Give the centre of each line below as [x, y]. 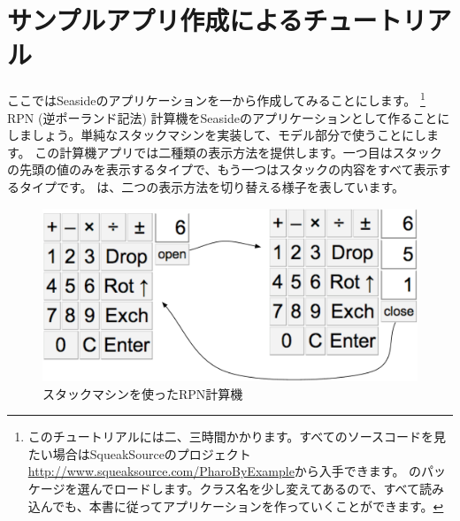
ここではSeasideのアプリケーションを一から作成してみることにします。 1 [216, 99]
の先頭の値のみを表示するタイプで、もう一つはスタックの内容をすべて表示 [223, 169]
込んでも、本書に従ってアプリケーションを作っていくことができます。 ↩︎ [236, 506]
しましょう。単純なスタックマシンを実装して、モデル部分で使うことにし [217, 135]
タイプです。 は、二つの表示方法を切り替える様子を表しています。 [212, 186]
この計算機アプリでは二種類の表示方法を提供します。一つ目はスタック [238, 152]
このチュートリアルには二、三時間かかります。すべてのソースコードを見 [237, 437]
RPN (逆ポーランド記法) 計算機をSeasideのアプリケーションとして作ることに [229, 117]
